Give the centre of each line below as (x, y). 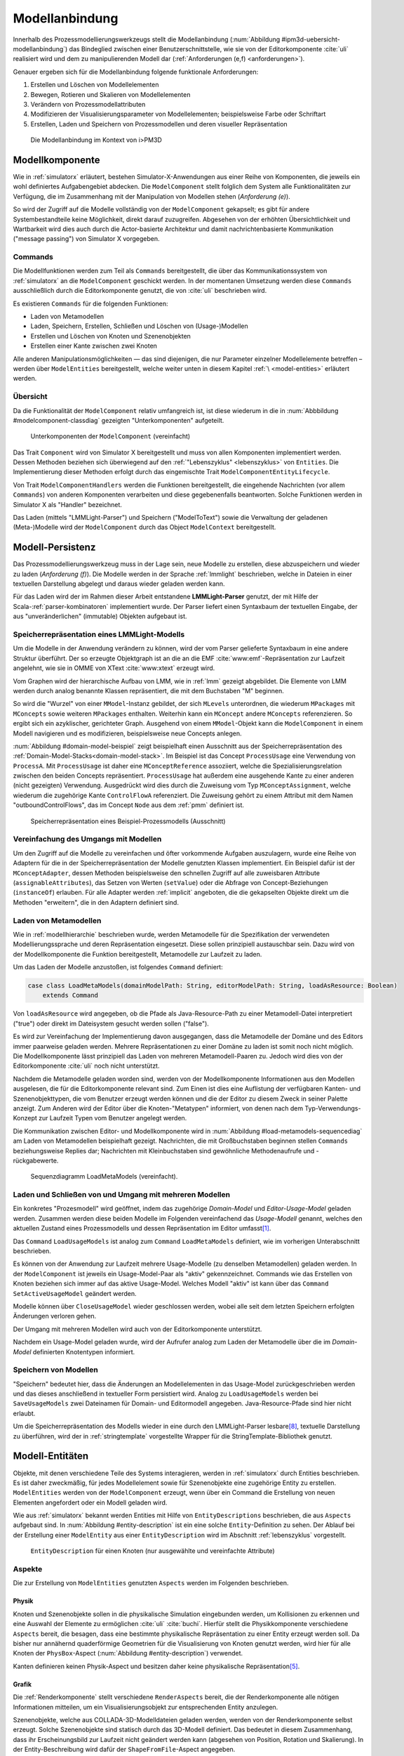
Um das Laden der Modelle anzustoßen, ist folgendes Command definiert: (118, 967)
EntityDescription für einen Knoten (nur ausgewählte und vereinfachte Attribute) (153, 1551)
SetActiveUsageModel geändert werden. (75, 1293)
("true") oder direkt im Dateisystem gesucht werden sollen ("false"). (111, 1023)
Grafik (22, 1684)
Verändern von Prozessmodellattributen (88, 104)
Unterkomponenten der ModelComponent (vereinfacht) (110, 436)
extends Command (70, 995)
